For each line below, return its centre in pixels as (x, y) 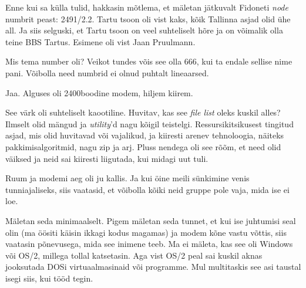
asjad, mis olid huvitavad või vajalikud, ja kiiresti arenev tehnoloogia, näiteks (145, 135)
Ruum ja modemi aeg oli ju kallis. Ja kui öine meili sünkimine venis (127, 178)
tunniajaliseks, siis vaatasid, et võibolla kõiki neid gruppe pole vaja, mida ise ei (147, 189)
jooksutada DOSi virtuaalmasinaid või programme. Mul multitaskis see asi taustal (153, 267)
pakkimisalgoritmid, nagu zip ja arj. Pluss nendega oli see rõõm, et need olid (143, 146)
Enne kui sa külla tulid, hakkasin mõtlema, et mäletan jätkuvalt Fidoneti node (147, 7)
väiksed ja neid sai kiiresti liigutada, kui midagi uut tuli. (107, 158)
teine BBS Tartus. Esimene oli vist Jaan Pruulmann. (100, 41)
